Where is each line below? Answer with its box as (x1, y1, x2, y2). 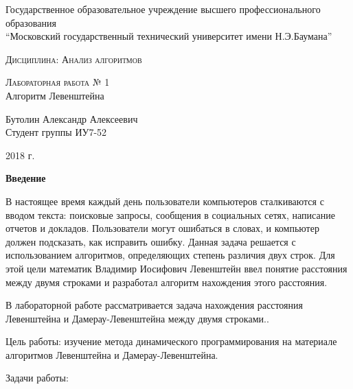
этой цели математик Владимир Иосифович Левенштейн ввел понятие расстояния (5, 261, 348, 275)
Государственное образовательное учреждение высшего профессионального (5, 2, 321, 16)
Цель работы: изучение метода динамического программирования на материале (5, 334, 337, 349)
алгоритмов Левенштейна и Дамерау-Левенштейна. (5, 347, 218, 362)
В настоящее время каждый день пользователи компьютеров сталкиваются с (5, 193, 324, 208)
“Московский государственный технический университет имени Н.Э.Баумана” (5, 29, 332, 43)
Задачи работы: (5, 370, 69, 385)
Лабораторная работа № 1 (5, 75, 110, 89)
